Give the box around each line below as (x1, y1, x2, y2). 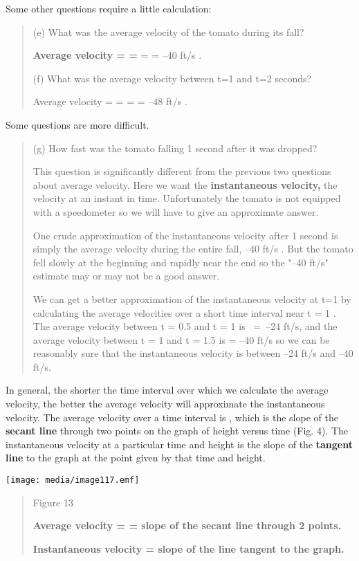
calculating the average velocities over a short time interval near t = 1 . (33, 305, 336, 320)
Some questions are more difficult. (6, 117, 149, 131)
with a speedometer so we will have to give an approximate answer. (33, 204, 319, 219)
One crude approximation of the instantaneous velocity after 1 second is (33, 228, 338, 242)
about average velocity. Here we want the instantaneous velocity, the (33, 177, 338, 192)
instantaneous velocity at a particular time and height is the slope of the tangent (6, 436, 353, 451)
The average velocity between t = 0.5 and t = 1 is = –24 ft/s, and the (33, 319, 338, 333)
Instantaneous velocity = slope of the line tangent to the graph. (33, 541, 344, 555)
